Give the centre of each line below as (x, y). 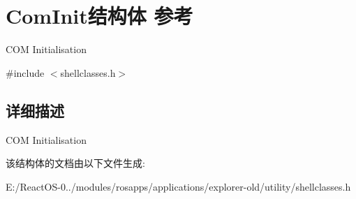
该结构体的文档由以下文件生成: (75, 163)
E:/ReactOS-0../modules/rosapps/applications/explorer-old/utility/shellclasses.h (178, 186)
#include (25, 72)
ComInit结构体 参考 (99, 16)
